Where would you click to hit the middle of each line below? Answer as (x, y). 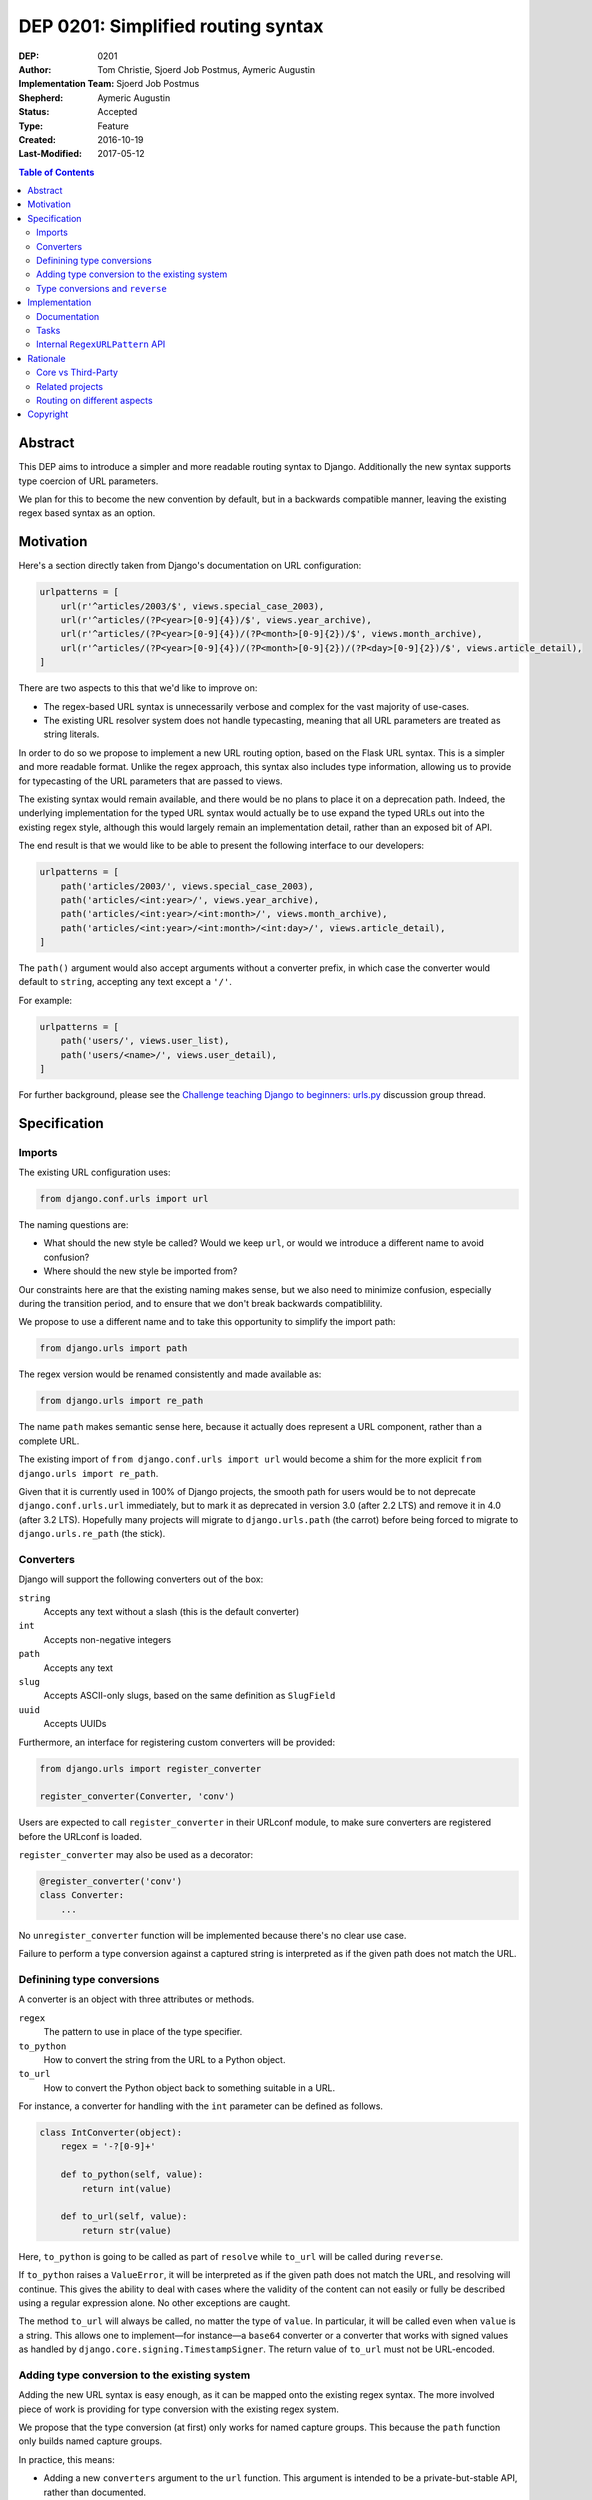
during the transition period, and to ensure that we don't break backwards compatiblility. (200, 1304)
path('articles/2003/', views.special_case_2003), (187, 886)
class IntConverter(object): (111, 2133)
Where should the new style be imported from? (140, 1271)
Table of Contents (56, 172)
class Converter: (82, 1895)
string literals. (71, 734)
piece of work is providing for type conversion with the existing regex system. (178, 2409)
